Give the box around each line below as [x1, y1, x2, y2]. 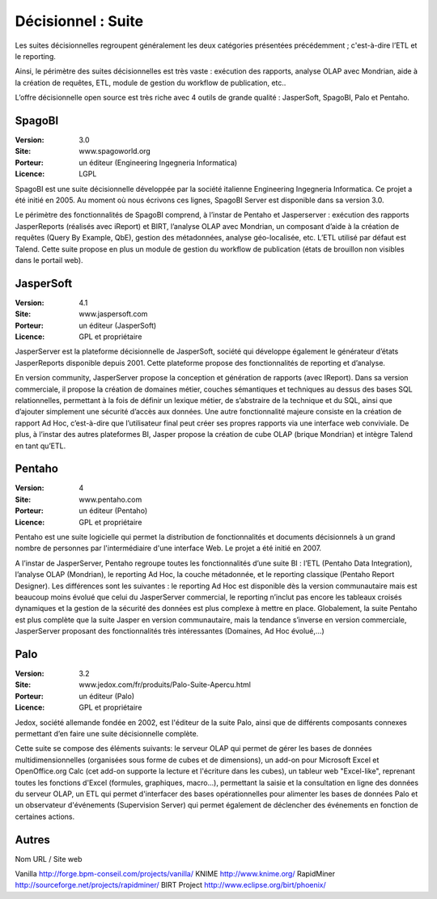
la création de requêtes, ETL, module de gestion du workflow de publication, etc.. [15, 78, 286, 87]
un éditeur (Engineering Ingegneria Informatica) [78, 158, 238, 168]
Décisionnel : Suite [15, 12, 144, 30]
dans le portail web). [15, 255, 84, 265]
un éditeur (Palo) [78, 691, 135, 701]
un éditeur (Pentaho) [78, 506, 148, 515]
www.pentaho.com [78, 494, 142, 504]
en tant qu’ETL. [15, 441, 66, 451]
